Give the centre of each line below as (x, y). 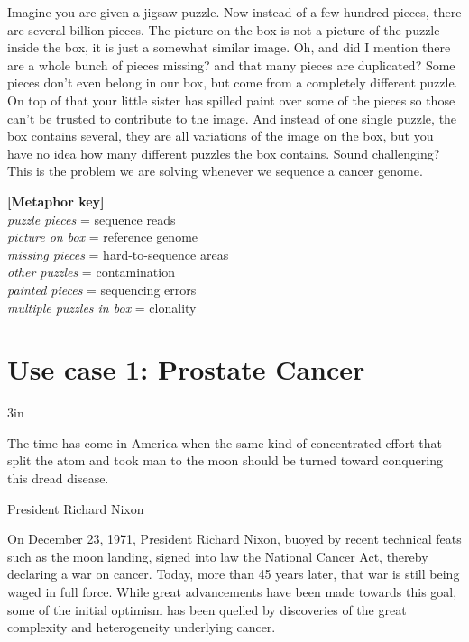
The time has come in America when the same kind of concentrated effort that (225, 442)
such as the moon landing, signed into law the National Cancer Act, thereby (218, 556)
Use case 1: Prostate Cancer (186, 369)
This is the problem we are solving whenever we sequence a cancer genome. (215, 171)
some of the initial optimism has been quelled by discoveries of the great (207, 609)
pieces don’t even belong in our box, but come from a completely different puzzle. (233, 83)
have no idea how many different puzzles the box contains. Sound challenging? (224, 153)
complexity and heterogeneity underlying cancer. (142, 627)
